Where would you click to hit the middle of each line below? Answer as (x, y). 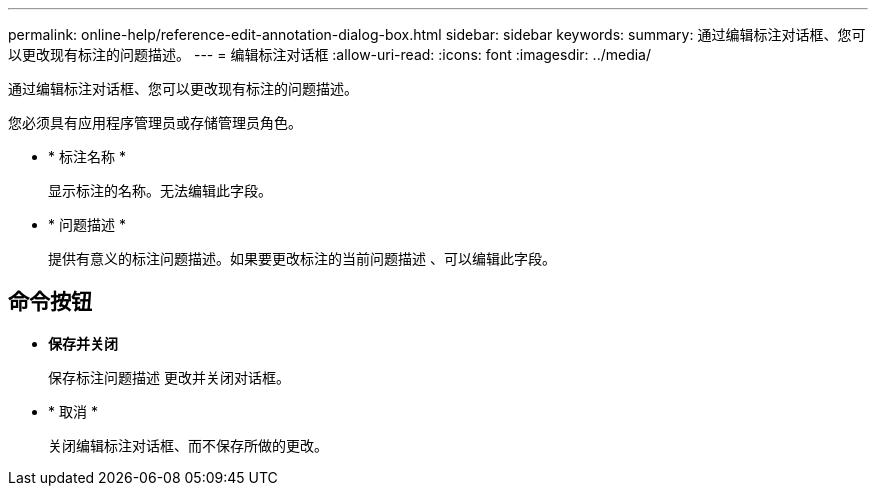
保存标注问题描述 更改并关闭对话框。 (169, 377)
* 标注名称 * (87, 156)
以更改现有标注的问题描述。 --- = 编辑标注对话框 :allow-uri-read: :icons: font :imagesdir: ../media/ (330, 54)
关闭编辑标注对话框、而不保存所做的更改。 (188, 445)
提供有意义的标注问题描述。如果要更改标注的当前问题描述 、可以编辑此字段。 (302, 258)
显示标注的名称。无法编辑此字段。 (160, 190)
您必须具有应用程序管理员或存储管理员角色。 (155, 122)
